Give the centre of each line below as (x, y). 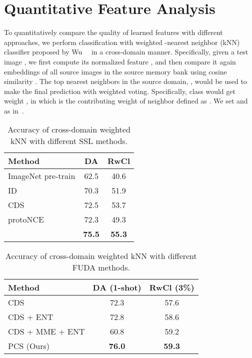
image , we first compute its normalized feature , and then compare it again (120, 61)
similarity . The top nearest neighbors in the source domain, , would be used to (125, 81)
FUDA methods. (101, 267)
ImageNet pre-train (42, 176)
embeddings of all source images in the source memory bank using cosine (115, 71)
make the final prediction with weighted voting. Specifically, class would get (120, 91)
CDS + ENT (31, 317)
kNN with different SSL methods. (69, 141)
